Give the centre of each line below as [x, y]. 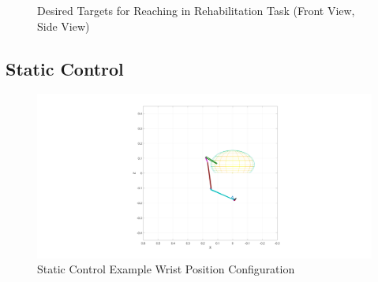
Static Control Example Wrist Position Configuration [166, 269]
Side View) [64, 26]
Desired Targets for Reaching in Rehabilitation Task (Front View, [196, 10]
